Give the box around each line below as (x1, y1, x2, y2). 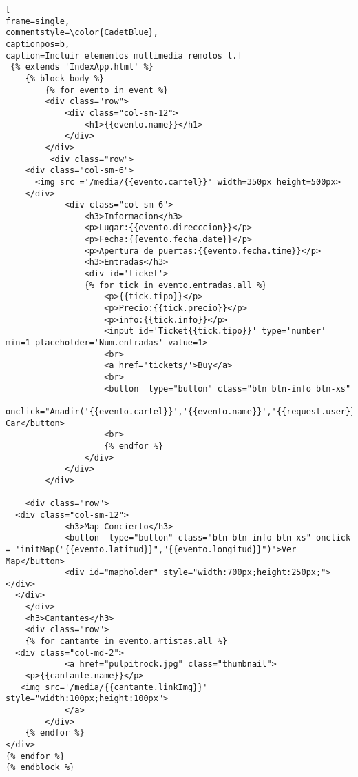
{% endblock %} (6, 763, 75, 773)
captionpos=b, (6, 39, 70, 49)
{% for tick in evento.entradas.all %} (84, 280, 267, 290)
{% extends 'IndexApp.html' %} (10, 62, 154, 72)
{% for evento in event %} (45, 85, 169, 95)
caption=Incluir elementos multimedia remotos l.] (6, 50, 242, 61)
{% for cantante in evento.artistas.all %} (25, 636, 228, 647)
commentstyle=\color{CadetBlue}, (6, 28, 158, 38)
